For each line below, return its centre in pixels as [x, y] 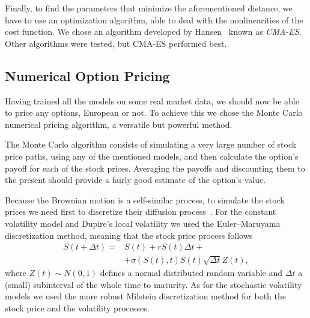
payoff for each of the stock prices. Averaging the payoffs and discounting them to [155, 168]
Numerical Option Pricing [87, 75]
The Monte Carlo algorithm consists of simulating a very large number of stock [151, 144]
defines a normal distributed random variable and [191, 272]
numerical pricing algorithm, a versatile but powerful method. [119, 124]
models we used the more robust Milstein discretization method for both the [145, 296]
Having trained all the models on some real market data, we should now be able [152, 100]
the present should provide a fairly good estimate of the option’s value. [135, 180]
